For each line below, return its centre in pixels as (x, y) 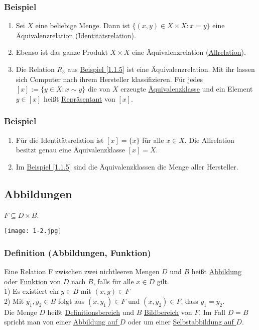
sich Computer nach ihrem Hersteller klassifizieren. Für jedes (109, 79)
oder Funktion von (33, 281)
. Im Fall (212, 312)
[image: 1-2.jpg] (33, 231)
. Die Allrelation (209, 140)
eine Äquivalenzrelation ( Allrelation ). (189, 52)
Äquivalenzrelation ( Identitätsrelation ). (76, 35)
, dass (189, 301)
